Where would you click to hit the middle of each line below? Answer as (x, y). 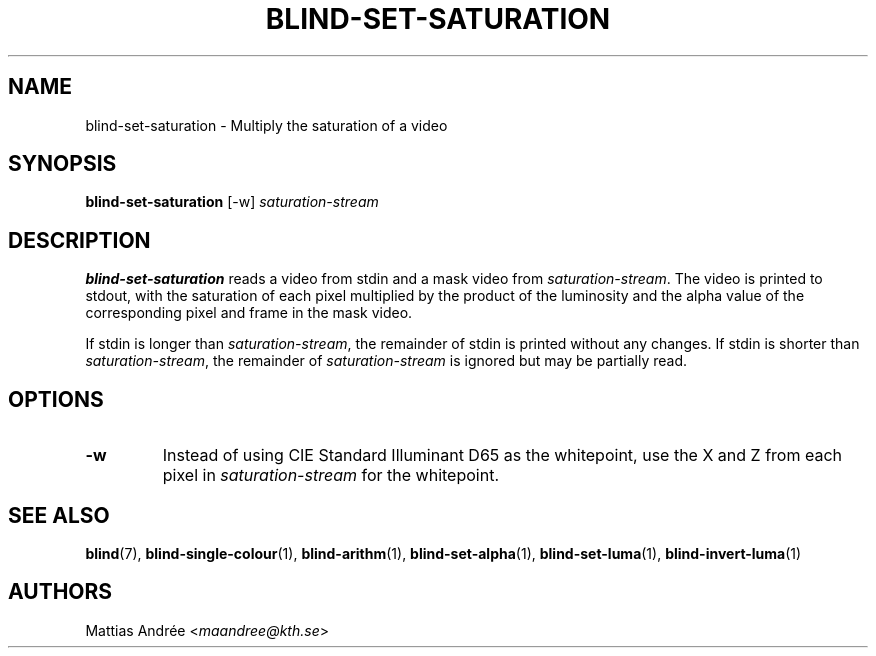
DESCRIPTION (79, 240)
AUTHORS (60, 592)
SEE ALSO (59, 515)
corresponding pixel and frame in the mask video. (249, 313)
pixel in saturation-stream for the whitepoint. (330, 475)
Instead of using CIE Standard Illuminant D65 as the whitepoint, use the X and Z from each (502, 455)
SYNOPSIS (62, 164)
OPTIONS (56, 399)
